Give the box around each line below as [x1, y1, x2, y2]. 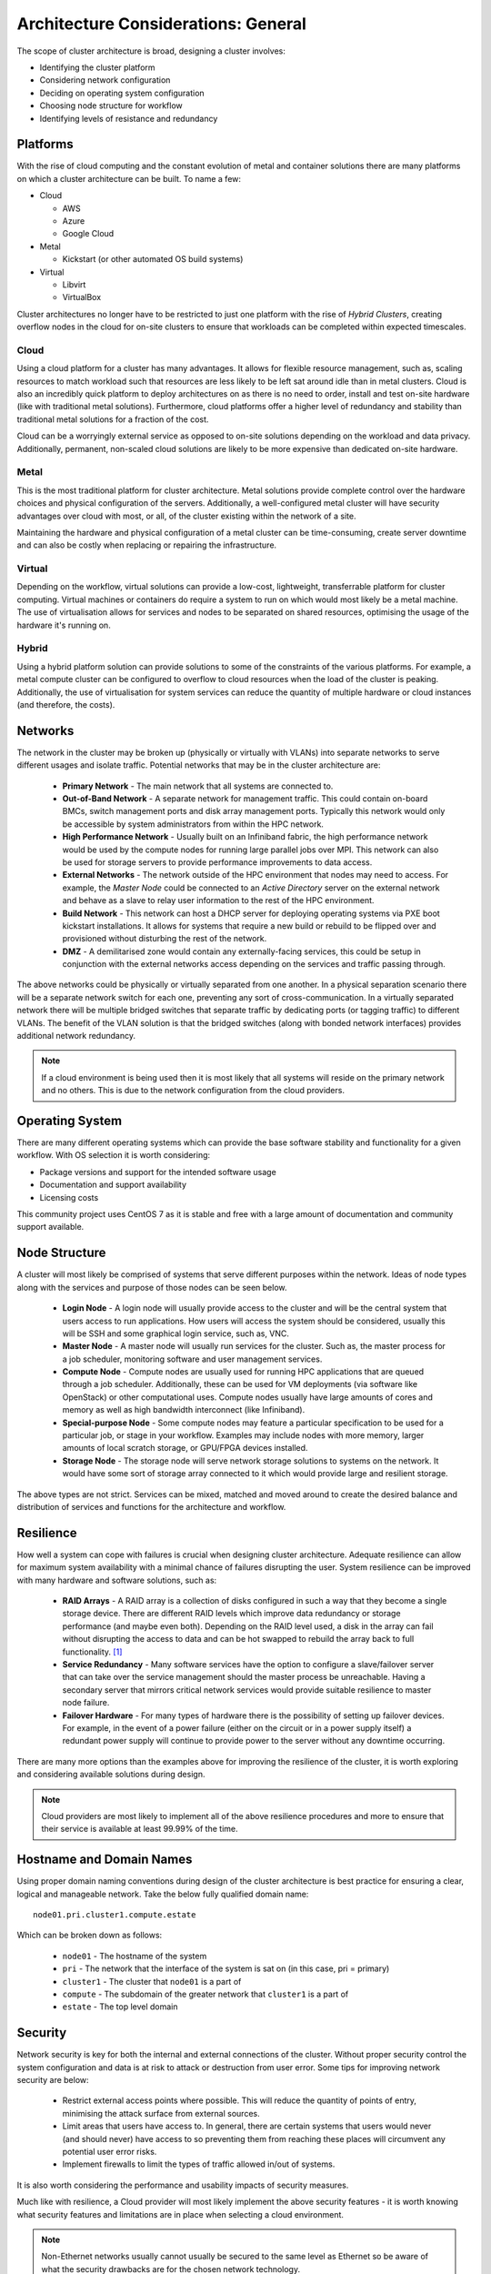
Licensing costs [39, 1192, 99, 1202]
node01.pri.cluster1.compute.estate [33, 1910, 196, 1919]
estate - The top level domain [62, 2001, 178, 2012]
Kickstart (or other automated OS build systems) [62, 254, 244, 265]
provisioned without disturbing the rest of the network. [62, 933, 267, 944]
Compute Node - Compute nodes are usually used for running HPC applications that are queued [62, 1366, 425, 1377]
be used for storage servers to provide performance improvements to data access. [62, 856, 373, 868]
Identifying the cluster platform [39, 62, 155, 73]
